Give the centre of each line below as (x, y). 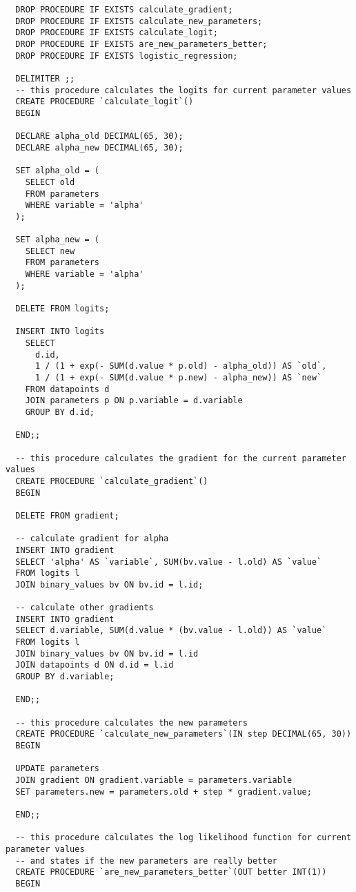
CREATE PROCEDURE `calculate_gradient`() (112, 481)
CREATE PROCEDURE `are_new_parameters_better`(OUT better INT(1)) (171, 872)
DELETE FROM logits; (62, 309)
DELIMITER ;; (45, 78)
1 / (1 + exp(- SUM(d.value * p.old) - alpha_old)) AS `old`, (181, 366)
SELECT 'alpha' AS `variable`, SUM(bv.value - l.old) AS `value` (169, 562)
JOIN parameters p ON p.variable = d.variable (134, 401)
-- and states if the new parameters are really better (146, 861)
